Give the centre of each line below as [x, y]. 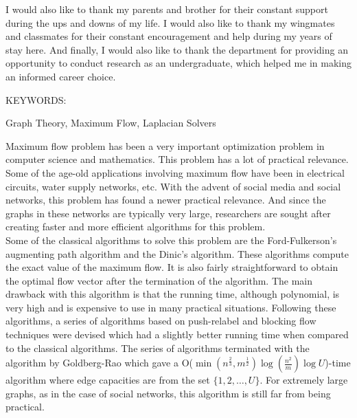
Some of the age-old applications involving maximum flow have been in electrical [175, 172]
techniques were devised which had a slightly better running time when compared [177, 334]
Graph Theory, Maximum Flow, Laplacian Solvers [111, 123]
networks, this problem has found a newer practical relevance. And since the [166, 200]
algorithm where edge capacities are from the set [108, 380]
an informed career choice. [61, 76]
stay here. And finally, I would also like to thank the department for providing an [177, 49]
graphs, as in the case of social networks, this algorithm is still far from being [168, 393]
